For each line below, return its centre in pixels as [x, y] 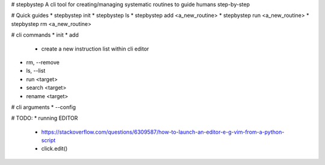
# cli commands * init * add [45, 35]
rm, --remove [43, 62]
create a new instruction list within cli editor [95, 49]
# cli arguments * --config [44, 107]
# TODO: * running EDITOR [45, 118]
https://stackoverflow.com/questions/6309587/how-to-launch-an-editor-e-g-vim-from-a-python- [163, 132]
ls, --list [36, 71]
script [48, 140]
